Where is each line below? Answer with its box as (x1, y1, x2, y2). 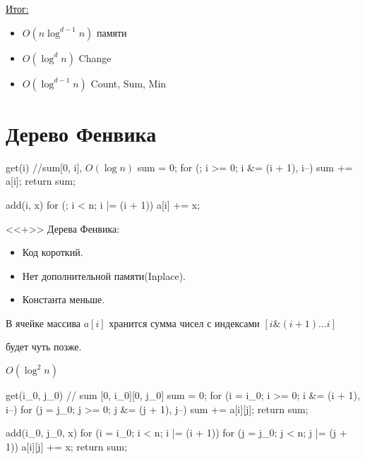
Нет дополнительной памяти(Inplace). (22, 268, 186, 283)
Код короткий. (22, 245, 83, 259)
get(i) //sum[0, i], (6, 159, 83, 174)
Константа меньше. (22, 292, 105, 307)
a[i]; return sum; (6, 173, 76, 188)
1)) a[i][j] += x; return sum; (6, 439, 128, 453)
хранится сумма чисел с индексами (109, 315, 260, 330)
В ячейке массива (6, 315, 81, 330)
